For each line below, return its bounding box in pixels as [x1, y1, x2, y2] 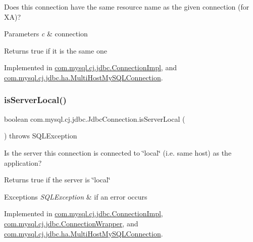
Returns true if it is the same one [4, 45, 107, 56]
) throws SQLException [4, 130, 77, 141]
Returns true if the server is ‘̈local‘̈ [4, 174, 111, 185]
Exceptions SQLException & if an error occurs [4, 191, 147, 202]
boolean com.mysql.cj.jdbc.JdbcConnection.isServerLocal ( [4, 113, 185, 124]
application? [4, 157, 42, 168]
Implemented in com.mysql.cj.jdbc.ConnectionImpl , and [4, 62, 177, 73]
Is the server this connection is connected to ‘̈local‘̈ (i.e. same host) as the [4, 147, 232, 158]
